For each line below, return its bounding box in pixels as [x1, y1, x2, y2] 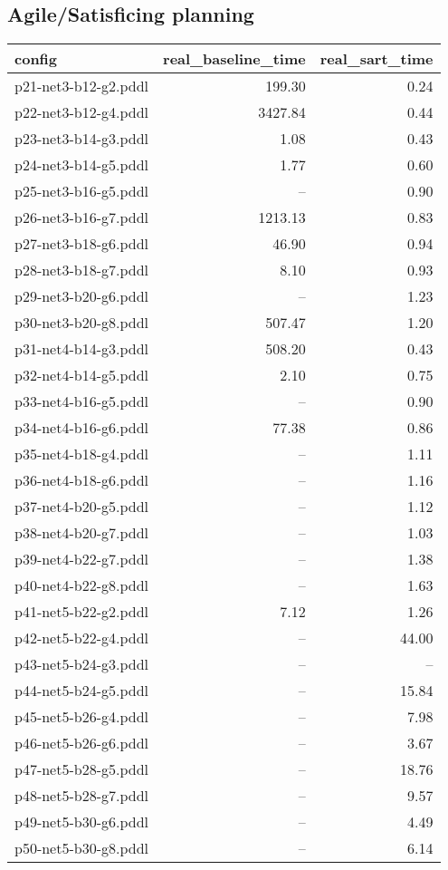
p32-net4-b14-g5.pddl [14, 364, 149, 386]
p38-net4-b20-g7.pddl [14, 522, 149, 544]
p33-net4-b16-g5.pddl [14, 391, 149, 412]
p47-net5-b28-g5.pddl [14, 759, 149, 780]
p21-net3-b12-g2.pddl [14, 75, 149, 97]
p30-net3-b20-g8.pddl [14, 312, 149, 333]
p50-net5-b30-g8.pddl [14, 837, 149, 859]
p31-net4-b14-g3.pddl [14, 338, 149, 360]
